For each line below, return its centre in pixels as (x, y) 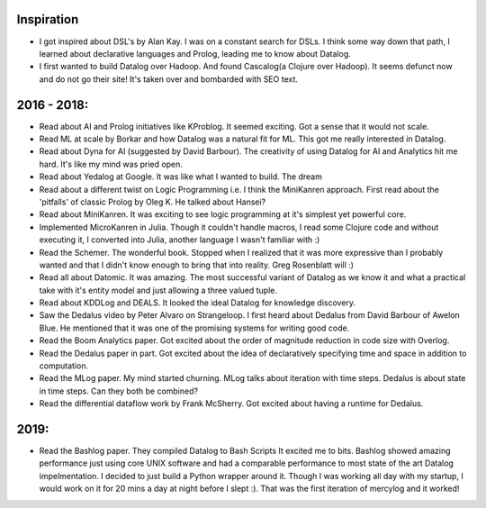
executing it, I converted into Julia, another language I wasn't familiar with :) (180, 240)
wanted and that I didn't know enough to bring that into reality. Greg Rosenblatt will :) (197, 265)
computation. (64, 366)
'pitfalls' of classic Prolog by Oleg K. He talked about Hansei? (153, 202)
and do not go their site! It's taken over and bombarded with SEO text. (169, 79)
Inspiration (48, 19)
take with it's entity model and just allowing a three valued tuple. (158, 290)
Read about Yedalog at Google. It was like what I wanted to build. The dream (181, 177)
